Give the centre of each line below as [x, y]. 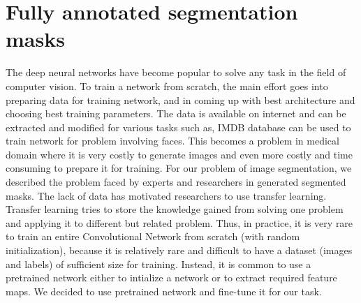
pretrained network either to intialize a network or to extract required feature [171, 278]
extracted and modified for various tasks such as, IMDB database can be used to [178, 127]
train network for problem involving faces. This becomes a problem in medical [172, 141]
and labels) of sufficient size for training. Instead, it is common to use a [159, 264]
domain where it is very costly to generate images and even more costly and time [179, 154]
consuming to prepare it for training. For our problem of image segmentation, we [179, 168]
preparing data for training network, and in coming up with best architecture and [180, 99]
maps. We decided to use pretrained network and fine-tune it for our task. [164, 291]
